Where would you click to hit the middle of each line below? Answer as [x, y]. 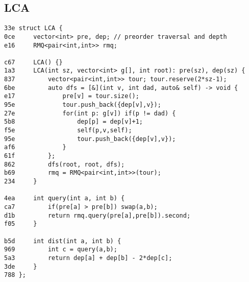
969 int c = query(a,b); [61, 250]
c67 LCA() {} [33, 62]
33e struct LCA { [33, 28]
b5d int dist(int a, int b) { [63, 241]
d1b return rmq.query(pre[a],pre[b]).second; [97, 215]
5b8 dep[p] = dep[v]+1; [74, 122]
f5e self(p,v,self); [68, 131]
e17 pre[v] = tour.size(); [72, 96]
